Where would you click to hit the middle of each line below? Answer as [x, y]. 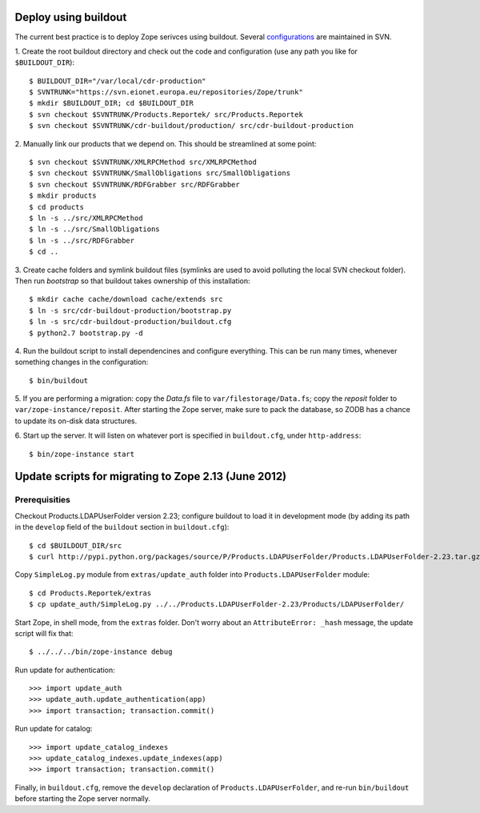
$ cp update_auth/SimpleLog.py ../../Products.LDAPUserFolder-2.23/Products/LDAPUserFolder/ [217, 605]
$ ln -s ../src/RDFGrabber [82, 240]
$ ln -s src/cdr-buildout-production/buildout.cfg [130, 322]
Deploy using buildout [71, 17]
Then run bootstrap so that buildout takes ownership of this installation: [132, 281]
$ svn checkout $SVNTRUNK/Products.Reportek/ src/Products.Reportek [166, 114]
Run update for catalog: [54, 729]
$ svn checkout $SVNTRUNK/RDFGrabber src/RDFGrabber [134, 184]
